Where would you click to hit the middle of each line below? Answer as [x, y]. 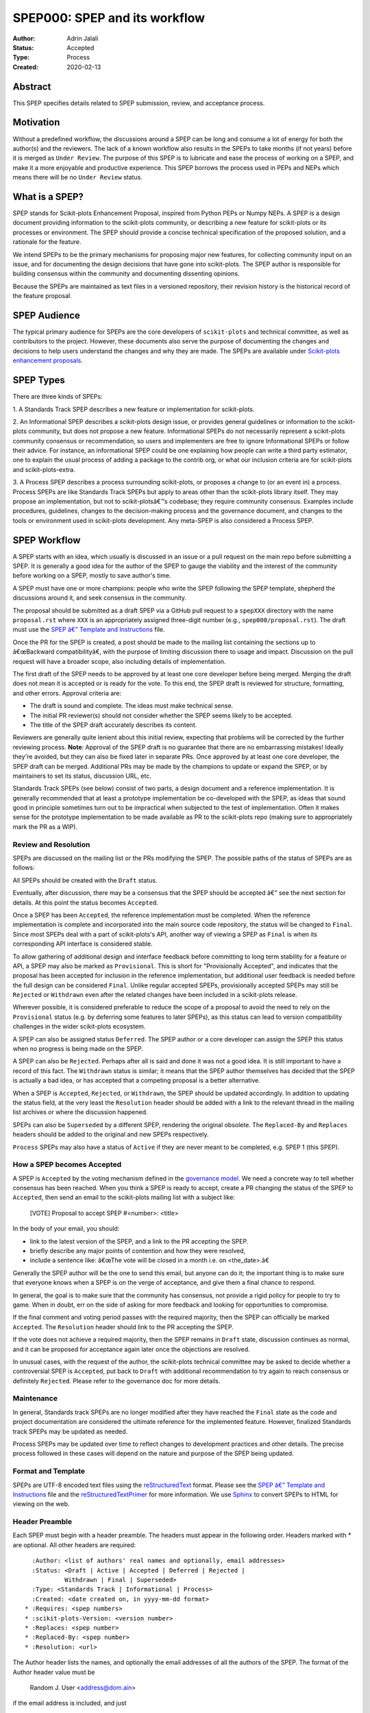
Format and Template [49, 1471]
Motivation [36, 122]
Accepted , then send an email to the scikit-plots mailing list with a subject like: [124, 1197]
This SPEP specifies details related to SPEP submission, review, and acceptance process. [139, 103]
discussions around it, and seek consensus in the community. [100, 598]
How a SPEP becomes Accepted [67, 1165]
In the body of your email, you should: [66, 1229]
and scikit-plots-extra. [44, 469]
